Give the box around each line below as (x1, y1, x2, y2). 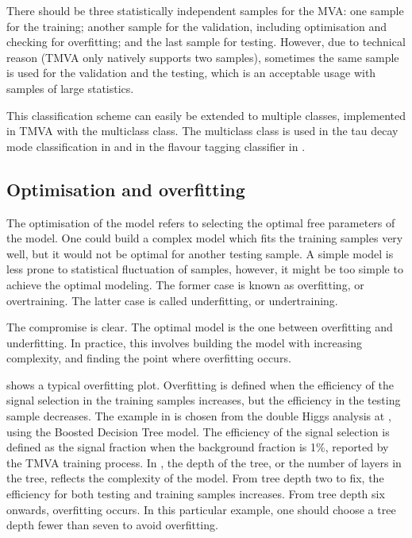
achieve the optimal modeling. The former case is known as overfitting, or (6, 276, 364, 292)
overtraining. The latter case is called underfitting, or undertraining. (6, 292, 338, 308)
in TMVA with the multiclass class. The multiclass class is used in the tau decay (6, 122, 399, 139)
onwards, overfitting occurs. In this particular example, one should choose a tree (6, 501, 396, 517)
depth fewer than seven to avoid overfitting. (6, 517, 218, 533)
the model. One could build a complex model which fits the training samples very (6, 230, 403, 246)
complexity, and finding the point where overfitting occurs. (6, 350, 291, 366)
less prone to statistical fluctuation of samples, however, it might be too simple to (6, 261, 403, 277)
